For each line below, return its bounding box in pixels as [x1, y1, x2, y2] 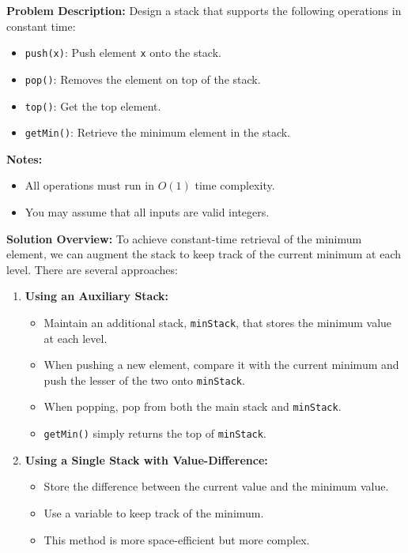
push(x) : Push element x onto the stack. [25, 44, 221, 61]
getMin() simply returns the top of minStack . [43, 425, 266, 442]
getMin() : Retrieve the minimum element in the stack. [25, 124, 291, 141]
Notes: [6, 150, 43, 167]
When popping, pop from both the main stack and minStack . [43, 398, 342, 415]
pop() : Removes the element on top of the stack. [25, 70, 261, 87]
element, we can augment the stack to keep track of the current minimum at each [6, 246, 402, 262]
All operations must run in [25, 177, 154, 194]
